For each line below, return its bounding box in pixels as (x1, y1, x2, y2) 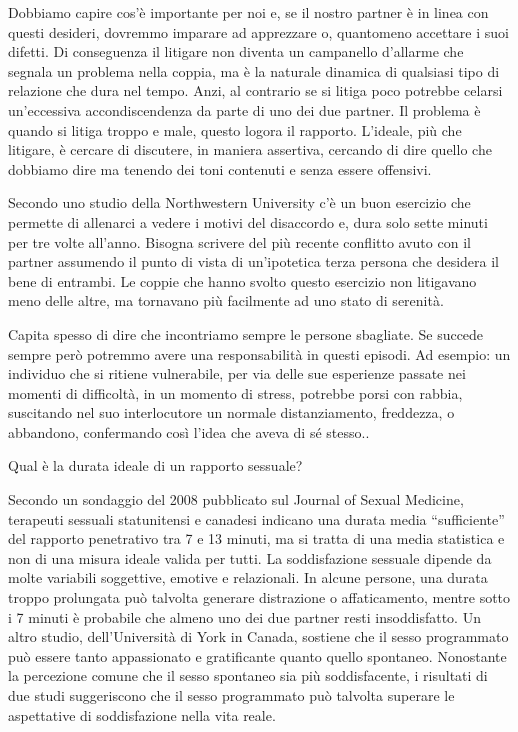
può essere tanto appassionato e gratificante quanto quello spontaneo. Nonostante (8, 645, 507, 666)
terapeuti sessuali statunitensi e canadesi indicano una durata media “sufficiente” (8, 508, 505, 529)
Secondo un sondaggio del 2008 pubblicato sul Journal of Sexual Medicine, (8, 489, 464, 510)
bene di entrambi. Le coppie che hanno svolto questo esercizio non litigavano (8, 270, 477, 291)
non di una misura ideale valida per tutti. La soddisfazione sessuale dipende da (8, 547, 492, 568)
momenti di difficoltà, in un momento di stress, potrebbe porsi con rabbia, (8, 382, 463, 403)
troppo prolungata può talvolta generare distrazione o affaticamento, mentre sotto (8, 587, 511, 608)
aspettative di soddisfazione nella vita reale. (8, 704, 276, 725)
